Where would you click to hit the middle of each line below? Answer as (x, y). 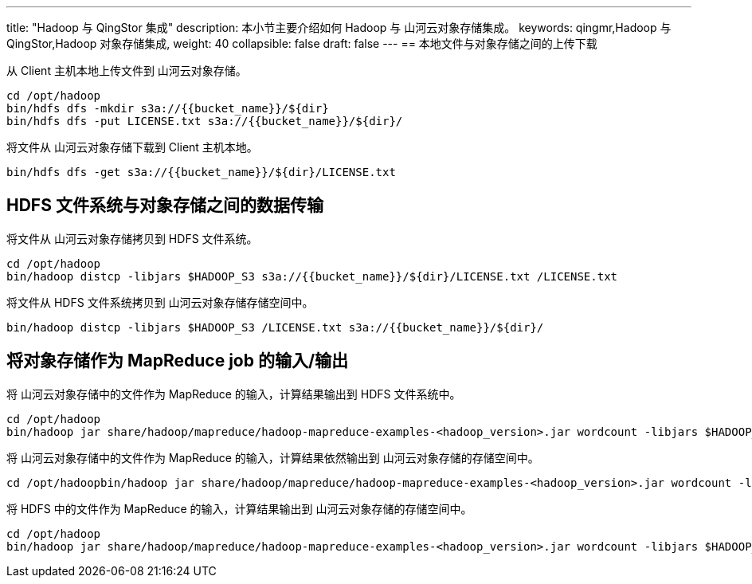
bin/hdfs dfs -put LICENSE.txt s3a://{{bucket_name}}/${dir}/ (205, 121)
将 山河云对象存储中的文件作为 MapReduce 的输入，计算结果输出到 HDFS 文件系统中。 (234, 394)
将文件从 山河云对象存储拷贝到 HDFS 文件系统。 (132, 238)
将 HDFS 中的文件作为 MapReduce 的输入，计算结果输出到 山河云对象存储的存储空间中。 (239, 508)
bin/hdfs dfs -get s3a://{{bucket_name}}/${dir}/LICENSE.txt (201, 172)
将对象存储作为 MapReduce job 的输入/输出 (178, 361)
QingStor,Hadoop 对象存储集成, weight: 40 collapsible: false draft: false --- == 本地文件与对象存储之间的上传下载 (302, 43)
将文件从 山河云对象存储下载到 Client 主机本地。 (132, 147)
